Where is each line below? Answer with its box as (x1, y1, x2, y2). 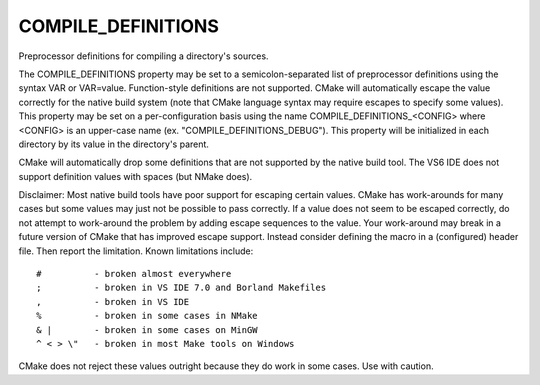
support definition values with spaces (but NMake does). (18, 170, 253, 182)
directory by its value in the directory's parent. (18, 138, 210, 150)
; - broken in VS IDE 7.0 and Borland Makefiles (36, 282, 327, 294)
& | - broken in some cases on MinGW (36, 324, 259, 335)
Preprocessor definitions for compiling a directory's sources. (18, 50, 269, 62)
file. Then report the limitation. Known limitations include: (18, 245, 254, 257)
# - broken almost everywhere (36, 268, 232, 280)
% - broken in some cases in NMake (36, 310, 259, 322)
